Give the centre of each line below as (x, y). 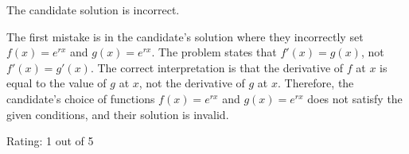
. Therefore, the (316, 83)
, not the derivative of (192, 83)
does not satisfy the (355, 98)
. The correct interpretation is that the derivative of (217, 67)
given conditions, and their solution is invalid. (118, 114)
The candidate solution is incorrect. (93, 10)
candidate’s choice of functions (81, 98)
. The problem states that (214, 52)
